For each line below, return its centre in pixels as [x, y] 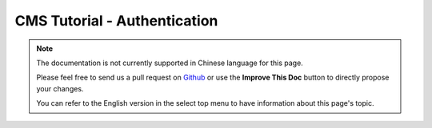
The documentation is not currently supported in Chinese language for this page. [170, 63]
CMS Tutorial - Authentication [116, 21]
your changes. [60, 88]
